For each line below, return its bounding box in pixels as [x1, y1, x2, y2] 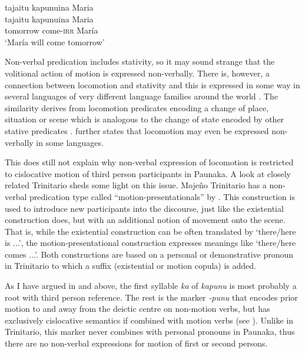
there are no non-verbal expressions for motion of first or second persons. [5, 337, 268, 349]
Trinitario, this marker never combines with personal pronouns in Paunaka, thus [5, 325, 295, 338]
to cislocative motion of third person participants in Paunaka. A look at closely [5, 167, 291, 179]
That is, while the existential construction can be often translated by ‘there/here [5, 225, 296, 237]
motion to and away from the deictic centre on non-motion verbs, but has [5, 302, 270, 315]
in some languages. [36, 136, 104, 148]
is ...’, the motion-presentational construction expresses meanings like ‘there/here [5, 237, 296, 249]
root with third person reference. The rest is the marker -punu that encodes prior [5, 291, 298, 303]
